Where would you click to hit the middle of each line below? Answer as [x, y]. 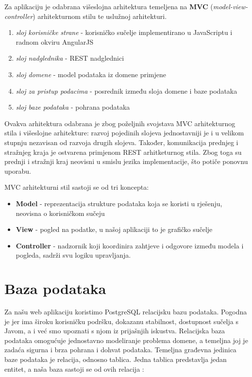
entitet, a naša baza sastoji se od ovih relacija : [74, 369]
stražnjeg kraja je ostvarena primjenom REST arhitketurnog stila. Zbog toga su [123, 152]
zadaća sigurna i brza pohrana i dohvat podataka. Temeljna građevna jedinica [120, 350]
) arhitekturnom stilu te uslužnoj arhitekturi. [100, 16]
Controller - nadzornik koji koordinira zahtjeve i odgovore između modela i [130, 245]
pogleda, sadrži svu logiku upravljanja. [73, 255]
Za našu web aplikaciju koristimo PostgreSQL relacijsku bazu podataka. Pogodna [126, 311]
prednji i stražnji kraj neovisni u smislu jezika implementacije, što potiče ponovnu [126, 161]
